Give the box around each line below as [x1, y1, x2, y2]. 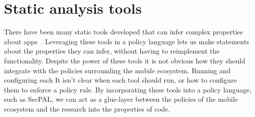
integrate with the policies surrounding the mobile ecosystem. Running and [4, 65, 231, 75]
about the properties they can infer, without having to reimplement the [4, 46, 220, 56]
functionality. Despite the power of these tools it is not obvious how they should [4, 55, 245, 65]
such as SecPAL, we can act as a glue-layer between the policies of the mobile [4, 94, 238, 104]
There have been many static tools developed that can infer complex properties [4, 27, 243, 37]
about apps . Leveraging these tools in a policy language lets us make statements [4, 36, 250, 46]
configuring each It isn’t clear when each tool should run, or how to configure [4, 75, 237, 85]
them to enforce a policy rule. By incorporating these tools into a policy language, [4, 84, 252, 94]
